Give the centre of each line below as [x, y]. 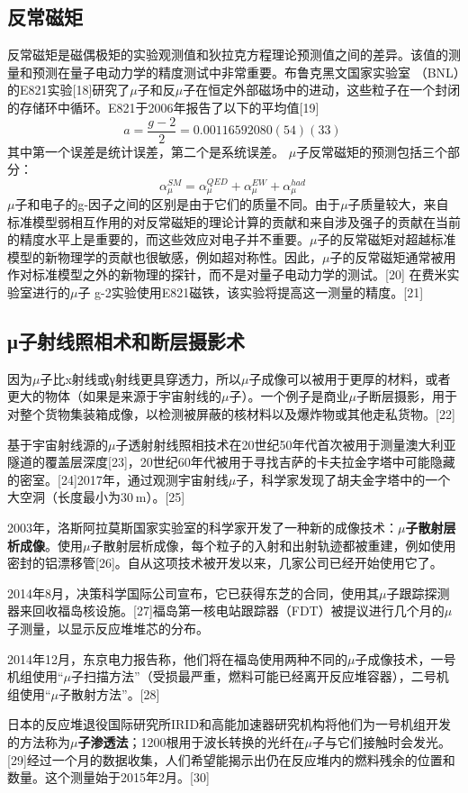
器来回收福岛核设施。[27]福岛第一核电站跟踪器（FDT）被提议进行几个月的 [226, 611]
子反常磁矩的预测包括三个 [372, 151]
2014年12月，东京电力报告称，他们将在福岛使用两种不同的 [177, 658]
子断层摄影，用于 [406, 396]
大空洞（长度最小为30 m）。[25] [96, 497]
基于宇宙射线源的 [58, 444]
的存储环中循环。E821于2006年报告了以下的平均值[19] [163, 107]
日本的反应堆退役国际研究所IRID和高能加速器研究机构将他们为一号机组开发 [229, 724]
